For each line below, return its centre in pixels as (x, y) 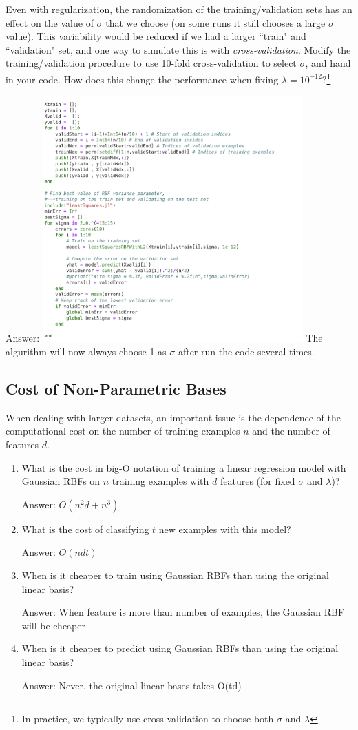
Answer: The (164, 338)
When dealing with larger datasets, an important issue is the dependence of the (173, 417)
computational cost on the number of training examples (123, 431)
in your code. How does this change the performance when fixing (142, 79)
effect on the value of (50, 22)
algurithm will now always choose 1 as (86, 352)
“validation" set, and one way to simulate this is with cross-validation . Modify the (178, 49)
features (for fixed (257, 481)
